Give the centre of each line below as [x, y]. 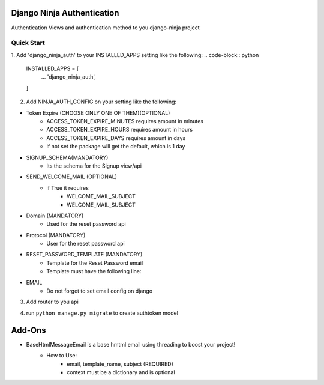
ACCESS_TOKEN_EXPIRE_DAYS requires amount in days [116, 138]
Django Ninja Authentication [65, 13]
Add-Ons [28, 330]
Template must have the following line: [94, 271]
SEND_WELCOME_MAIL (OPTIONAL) [71, 177]
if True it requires [68, 188]
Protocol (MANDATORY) [56, 235]
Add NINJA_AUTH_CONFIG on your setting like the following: [101, 102]
